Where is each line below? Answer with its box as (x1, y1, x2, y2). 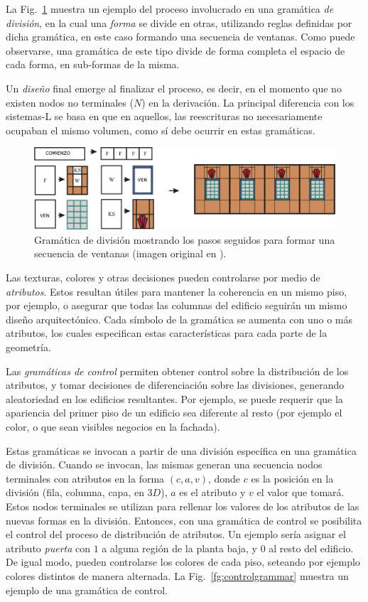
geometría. (6, 340, 51, 355)
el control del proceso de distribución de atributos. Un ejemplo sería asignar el (6, 527, 346, 542)
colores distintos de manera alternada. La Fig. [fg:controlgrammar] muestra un (6, 568, 349, 583)
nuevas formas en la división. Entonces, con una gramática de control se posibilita (6, 512, 362, 527)
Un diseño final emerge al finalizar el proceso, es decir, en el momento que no (6, 80, 342, 95)
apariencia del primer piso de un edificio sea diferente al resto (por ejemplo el (6, 405, 342, 420)
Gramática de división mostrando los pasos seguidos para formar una (34, 232, 335, 247)
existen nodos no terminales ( (6, 95, 134, 109)
